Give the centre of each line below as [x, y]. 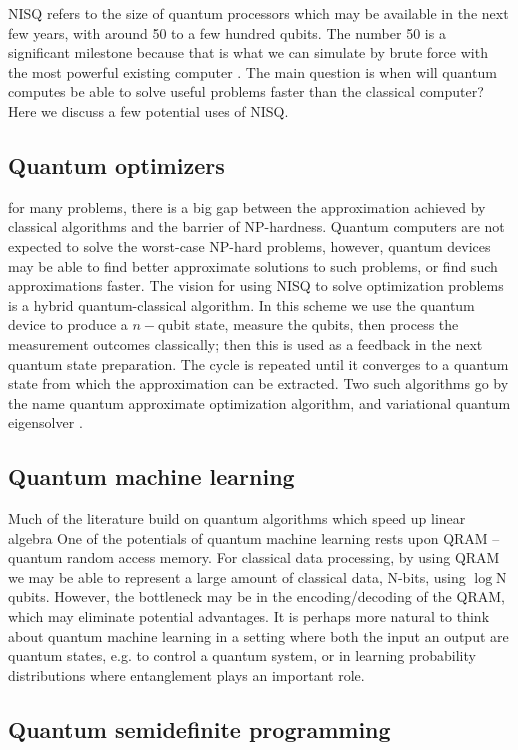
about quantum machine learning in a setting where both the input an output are [258, 635]
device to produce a [68, 324]
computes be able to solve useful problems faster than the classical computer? [246, 91]
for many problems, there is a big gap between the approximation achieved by [247, 206]
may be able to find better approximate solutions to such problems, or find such [253, 265]
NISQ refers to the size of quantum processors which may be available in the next [258, 13]
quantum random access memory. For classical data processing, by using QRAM [254, 557]
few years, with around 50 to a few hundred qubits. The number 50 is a [227, 32]
